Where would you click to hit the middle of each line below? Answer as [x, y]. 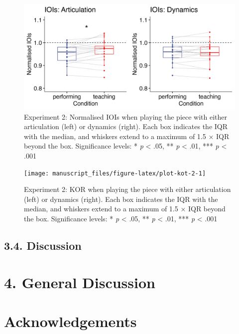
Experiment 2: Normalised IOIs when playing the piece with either [126, 116]
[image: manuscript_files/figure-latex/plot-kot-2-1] [115, 173]
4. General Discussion [80, 282]
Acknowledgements [70, 321]
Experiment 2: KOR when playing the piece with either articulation [127, 189]
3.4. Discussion [43, 245]
